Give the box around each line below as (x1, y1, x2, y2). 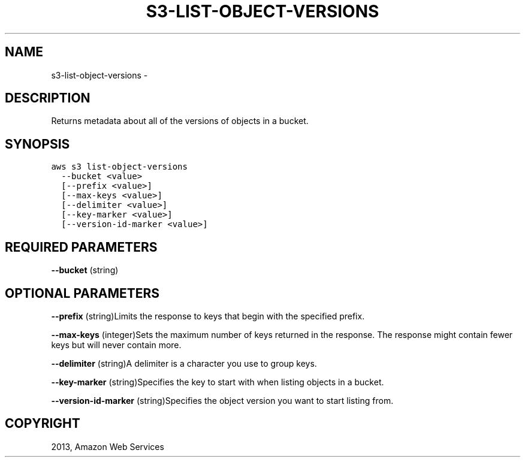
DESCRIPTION (5, 90, 90, 106)
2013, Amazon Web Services (51, 441, 164, 452)
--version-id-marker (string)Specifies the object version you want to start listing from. (51, 395, 394, 406)
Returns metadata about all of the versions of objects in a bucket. (51, 116, 309, 126)
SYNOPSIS (5, 136, 70, 152)
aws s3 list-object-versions (51, 162, 188, 172)
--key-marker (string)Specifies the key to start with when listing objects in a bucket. (51, 376, 384, 387)
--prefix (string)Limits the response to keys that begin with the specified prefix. (51, 310, 365, 321)
